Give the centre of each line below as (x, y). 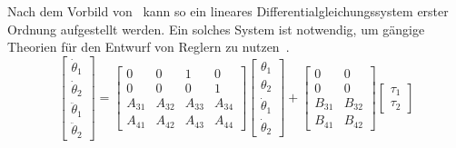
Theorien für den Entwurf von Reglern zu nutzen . (149, 47)
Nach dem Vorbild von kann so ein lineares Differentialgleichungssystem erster (228, 11)
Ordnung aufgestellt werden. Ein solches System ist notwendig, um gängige (216, 29)
